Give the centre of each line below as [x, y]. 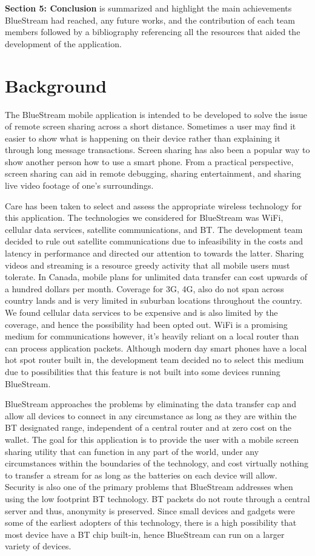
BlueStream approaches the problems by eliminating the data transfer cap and [151, 404]
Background [56, 85]
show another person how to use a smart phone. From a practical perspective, [149, 161]
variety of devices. [38, 546]
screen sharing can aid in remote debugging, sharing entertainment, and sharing [153, 173]
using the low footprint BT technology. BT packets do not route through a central [157, 498]
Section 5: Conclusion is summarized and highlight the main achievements [148, 8]
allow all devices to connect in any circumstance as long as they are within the [151, 415]
